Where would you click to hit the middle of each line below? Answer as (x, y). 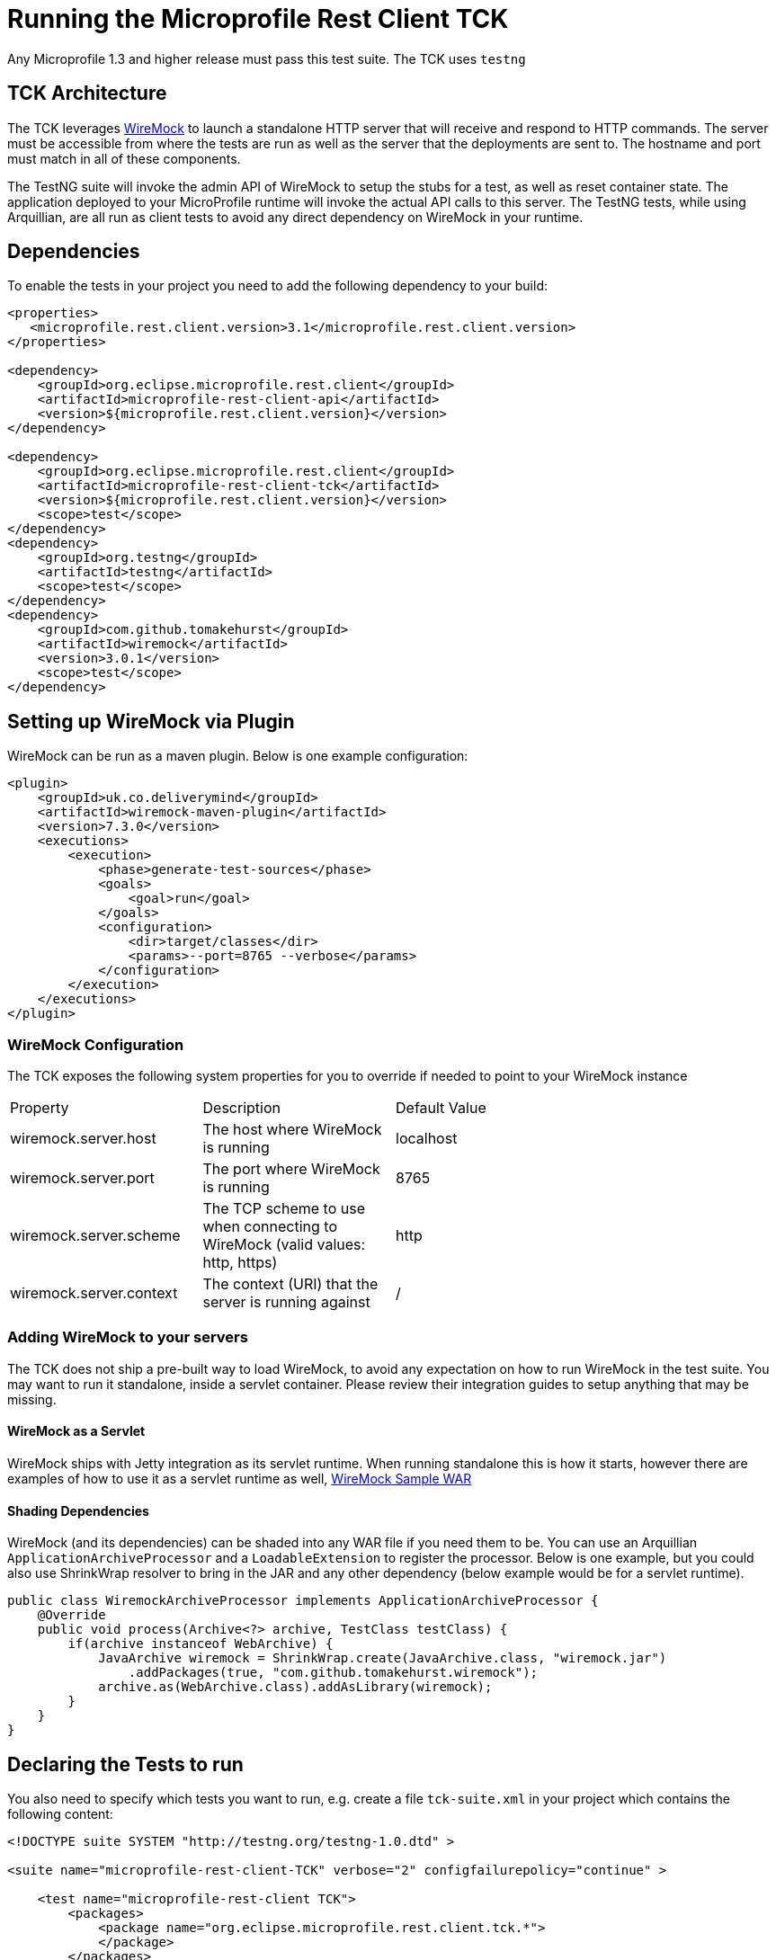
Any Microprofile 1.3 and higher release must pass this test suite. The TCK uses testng (267, 58)
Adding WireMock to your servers (128, 1337)
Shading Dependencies (78, 1510)
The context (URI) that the (290, 1284)
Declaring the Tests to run (125, 1764)
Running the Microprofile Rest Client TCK (258, 19)
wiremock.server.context (94, 1293)
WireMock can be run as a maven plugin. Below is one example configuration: (238, 756)
